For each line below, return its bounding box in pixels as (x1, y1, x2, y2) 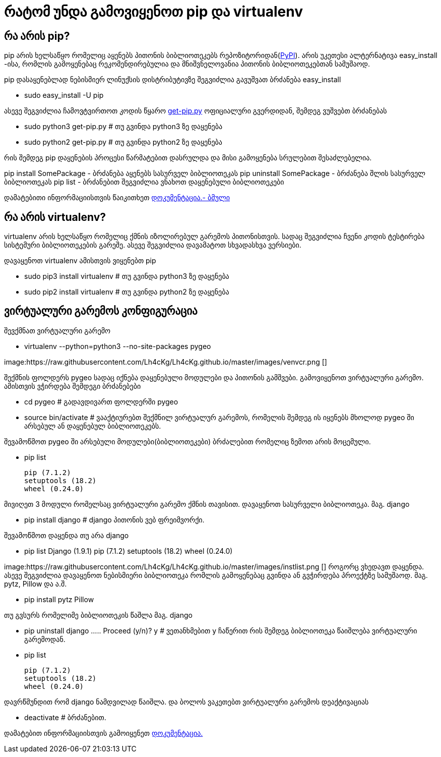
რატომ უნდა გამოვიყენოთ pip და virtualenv (4, 3, 303, 20)
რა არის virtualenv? (4, 210, 106, 223)
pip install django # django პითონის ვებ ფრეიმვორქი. (24, 515, 205, 524)
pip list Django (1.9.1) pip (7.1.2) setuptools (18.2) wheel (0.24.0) (24, 546, 233, 555)
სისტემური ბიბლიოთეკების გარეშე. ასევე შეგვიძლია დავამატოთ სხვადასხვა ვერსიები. (4, 241, 301, 250)
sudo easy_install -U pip (24, 91, 104, 100)
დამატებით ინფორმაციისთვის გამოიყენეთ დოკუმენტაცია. (4, 728, 203, 737)
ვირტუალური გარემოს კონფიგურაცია (4, 305, 198, 318)
